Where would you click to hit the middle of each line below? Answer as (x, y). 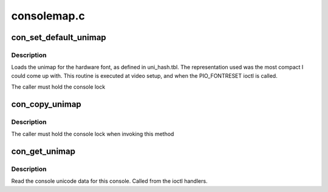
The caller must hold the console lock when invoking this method (93, 134)
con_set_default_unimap (59, 37)
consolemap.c (48, 16)
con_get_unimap (43, 152)
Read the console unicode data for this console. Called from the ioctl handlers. (109, 181)
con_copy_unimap (46, 104)
